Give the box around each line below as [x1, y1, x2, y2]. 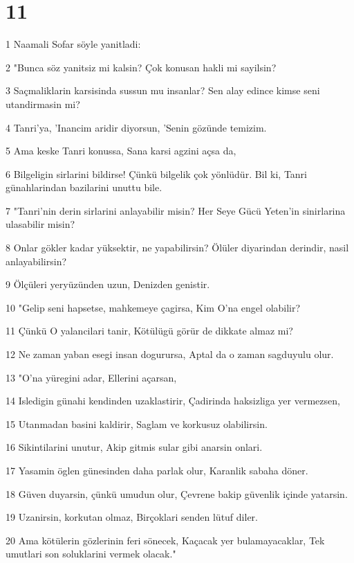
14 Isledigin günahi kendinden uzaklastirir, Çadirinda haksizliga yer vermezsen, [6, 393, 340, 408]
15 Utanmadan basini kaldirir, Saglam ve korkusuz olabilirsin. [6, 416, 268, 431]
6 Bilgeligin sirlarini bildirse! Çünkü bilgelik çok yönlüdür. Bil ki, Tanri [6, 166, 308, 181]
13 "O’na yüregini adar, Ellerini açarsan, [6, 370, 177, 384]
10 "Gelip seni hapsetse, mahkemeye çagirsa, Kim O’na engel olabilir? [6, 300, 301, 314]
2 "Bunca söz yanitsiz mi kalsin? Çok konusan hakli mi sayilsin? [6, 60, 277, 74]
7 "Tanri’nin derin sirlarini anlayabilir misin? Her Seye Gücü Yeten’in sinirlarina [6, 203, 346, 217]
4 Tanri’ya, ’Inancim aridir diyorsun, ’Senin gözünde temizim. [6, 120, 267, 134]
